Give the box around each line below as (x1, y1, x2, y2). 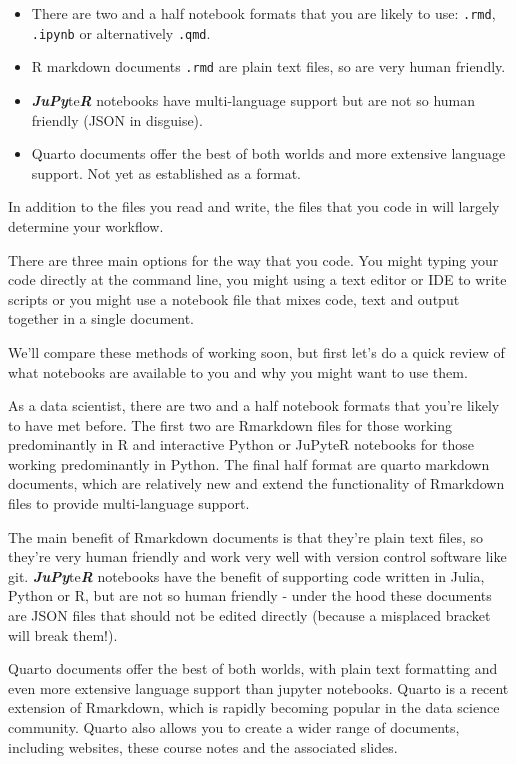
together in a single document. (8, 308, 195, 329)
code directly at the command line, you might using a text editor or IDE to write (8, 269, 507, 290)
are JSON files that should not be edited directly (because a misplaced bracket (8, 605, 491, 626)
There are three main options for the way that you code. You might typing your (8, 249, 499, 270)
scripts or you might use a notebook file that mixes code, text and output (8, 288, 460, 309)
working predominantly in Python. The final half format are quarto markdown (8, 453, 490, 474)
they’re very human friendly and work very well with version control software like (8, 546, 507, 567)
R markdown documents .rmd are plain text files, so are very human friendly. (31, 56, 506, 77)
